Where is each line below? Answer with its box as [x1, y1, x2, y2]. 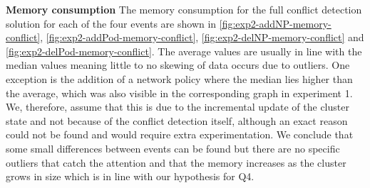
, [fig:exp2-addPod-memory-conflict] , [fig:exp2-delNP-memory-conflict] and [40, 30, 364, 45]
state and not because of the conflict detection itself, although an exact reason [6, 113, 348, 128]
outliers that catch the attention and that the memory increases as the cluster [6, 155, 346, 170]
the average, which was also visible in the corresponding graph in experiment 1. [6, 85, 353, 100]
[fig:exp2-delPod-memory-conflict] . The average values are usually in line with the [6, 43, 362, 58]
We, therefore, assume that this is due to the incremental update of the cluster [6, 99, 349, 114]
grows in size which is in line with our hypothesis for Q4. [6, 169, 255, 184]
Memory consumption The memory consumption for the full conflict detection [6, 2, 362, 16]
